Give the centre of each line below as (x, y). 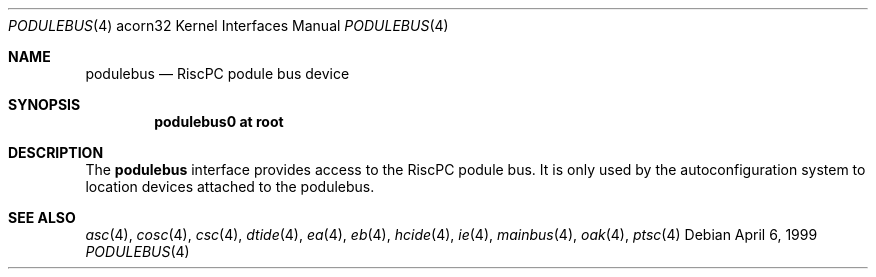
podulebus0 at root (219, 121)
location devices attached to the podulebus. (230, 186)
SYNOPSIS (44, 104)
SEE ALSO (42, 217)
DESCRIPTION (56, 152)
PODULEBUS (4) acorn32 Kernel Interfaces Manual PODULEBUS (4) (228, 25)
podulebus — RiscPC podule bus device (217, 73)
